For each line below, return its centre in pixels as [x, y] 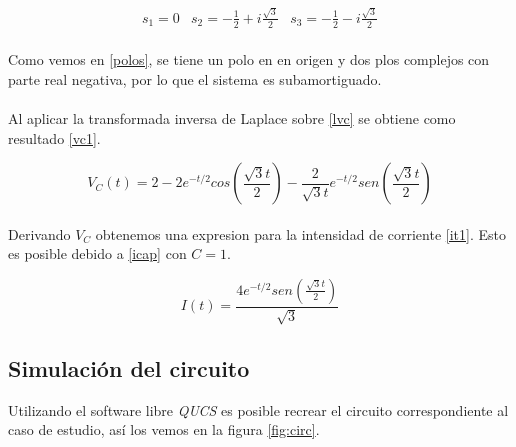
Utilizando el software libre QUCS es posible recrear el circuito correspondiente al [258, 409]
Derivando [39, 233]
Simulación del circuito [129, 367]
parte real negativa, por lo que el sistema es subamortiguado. [195, 78]
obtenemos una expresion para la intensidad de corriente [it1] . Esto [300, 233]
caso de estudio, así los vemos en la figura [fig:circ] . [164, 429]
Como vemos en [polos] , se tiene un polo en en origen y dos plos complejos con [249, 59]
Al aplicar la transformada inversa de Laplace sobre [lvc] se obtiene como [232, 117]
